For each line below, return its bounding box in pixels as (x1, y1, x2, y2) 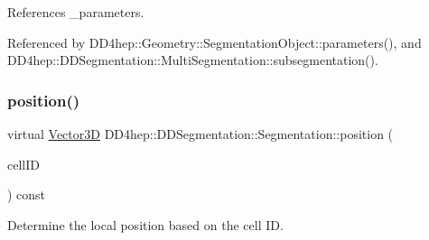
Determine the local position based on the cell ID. (7, 215, 284, 234)
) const (7, 185, 46, 204)
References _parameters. (7, 3, 145, 21)
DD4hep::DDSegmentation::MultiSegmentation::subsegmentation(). (7, 51, 378, 69)
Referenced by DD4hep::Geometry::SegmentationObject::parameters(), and (7, 32, 422, 51)
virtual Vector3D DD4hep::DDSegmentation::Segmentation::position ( (7, 125, 394, 143)
